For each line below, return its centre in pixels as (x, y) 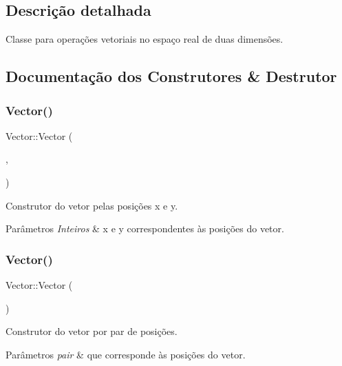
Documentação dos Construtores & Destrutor (171, 76)
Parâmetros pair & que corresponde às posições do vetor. (126, 354)
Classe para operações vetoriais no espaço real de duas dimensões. (145, 39)
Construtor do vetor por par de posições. (92, 331)
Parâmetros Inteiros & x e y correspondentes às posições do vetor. (145, 228)
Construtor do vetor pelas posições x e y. (92, 205)
